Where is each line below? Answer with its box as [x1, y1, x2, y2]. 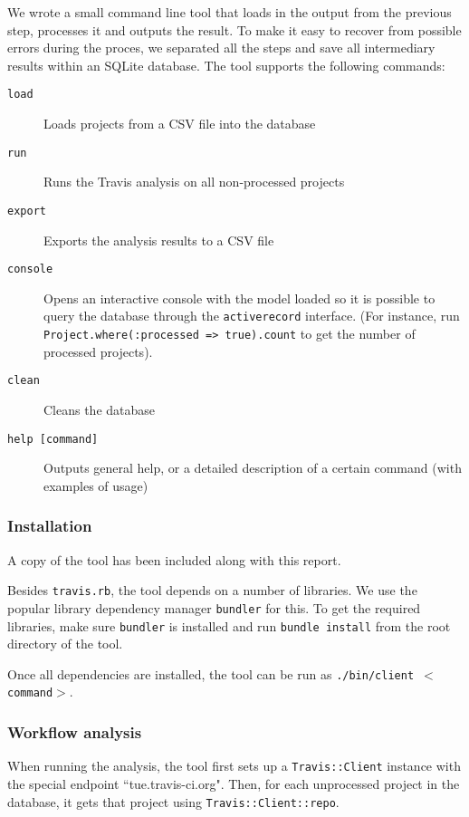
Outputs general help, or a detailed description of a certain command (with [43, 458, 462, 477]
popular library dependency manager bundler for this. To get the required [7, 598, 421, 617]
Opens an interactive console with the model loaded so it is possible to [43, 288, 435, 307]
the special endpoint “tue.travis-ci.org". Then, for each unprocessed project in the [7, 774, 460, 793]
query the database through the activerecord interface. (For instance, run [43, 306, 460, 325]
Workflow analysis [7, 720, 142, 743]
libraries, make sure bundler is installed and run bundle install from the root [7, 616, 451, 635]
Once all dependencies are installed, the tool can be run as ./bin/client [7, 664, 415, 683]
